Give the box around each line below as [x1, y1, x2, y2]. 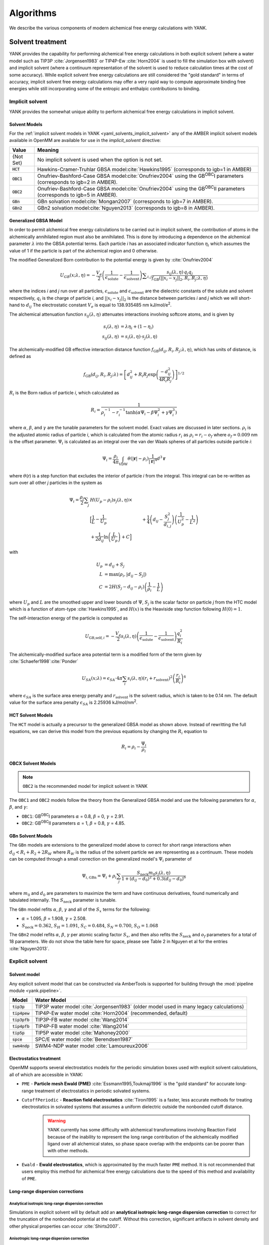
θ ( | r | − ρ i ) [127, 456, 149, 463]
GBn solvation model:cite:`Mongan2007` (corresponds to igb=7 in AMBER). [37, 198, 214, 205]
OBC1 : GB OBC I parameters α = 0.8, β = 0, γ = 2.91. [21, 812, 125, 819]
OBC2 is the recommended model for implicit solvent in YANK [22, 783, 148, 789]
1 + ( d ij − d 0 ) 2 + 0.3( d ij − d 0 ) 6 [121, 875, 186, 882]
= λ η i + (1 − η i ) [120, 324, 154, 331]
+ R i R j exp [134, 372, 156, 378]
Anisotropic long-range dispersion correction [9, 1236, 89, 1241]
